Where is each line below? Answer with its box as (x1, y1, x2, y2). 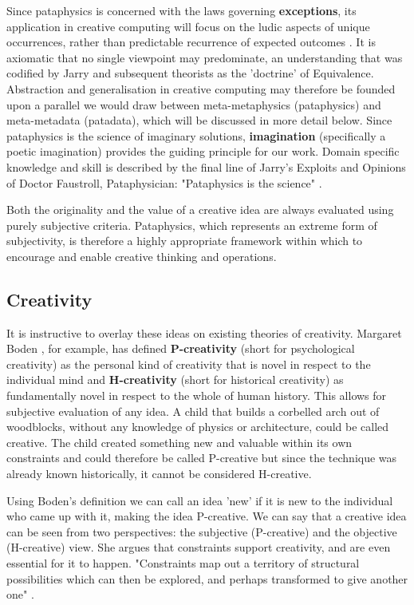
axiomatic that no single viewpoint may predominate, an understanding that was (6, 49, 403, 65)
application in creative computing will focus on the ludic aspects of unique (6, 18, 370, 34)
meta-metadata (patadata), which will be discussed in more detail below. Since (6, 112, 392, 129)
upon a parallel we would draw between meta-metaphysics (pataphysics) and (6, 96, 381, 113)
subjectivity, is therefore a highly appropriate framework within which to (6, 232, 363, 249)
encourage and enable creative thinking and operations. (6, 247, 277, 264)
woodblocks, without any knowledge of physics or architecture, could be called (6, 418, 389, 435)
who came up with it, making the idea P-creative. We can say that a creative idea (6, 508, 407, 524)
